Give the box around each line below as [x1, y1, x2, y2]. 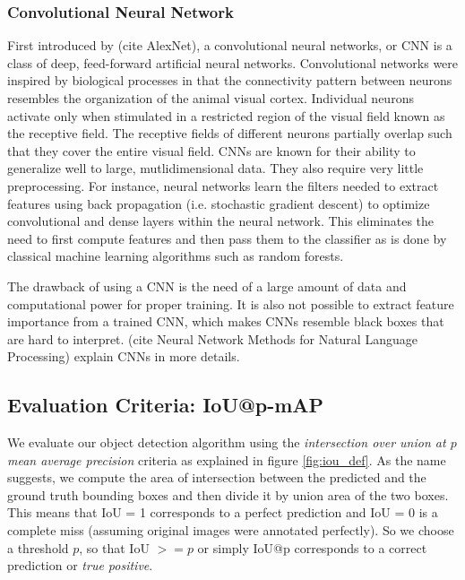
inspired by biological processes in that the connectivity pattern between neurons [7, 71, 452, 90]
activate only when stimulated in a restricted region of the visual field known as [7, 106, 445, 125]
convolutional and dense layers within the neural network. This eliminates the [7, 212, 435, 230]
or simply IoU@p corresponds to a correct [197, 538, 427, 557]
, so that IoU [79, 538, 150, 557]
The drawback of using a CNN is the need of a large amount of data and [7, 276, 407, 295]
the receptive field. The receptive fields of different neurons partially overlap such [7, 124, 452, 143]
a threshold [7, 538, 69, 557]
